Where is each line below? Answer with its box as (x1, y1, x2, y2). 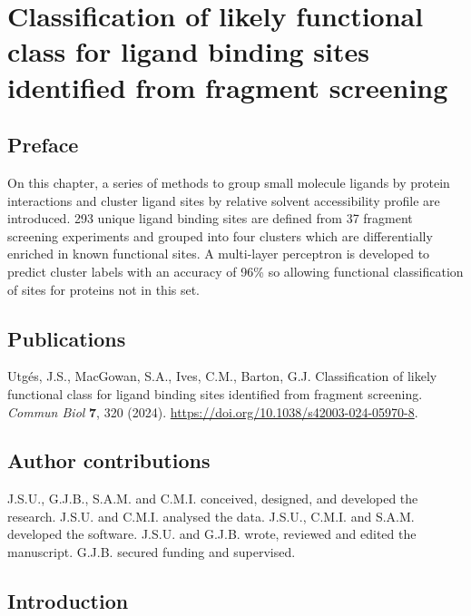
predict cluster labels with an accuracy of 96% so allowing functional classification (7, 261, 464, 280)
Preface (7, 131, 79, 159)
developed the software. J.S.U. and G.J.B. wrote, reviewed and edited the (7, 524, 417, 543)
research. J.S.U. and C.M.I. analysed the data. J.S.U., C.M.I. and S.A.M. (7, 506, 415, 525)
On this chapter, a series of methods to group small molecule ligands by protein (7, 172, 450, 191)
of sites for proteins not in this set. (7, 279, 201, 298)
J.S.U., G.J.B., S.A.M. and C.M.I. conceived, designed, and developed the (7, 489, 418, 508)
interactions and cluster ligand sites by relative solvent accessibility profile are (7, 191, 440, 210)
